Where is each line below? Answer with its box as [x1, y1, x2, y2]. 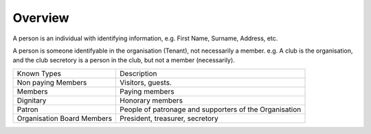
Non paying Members [16, 77, 87, 87]
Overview [12, 10, 69, 25]
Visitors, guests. [120, 77, 172, 87]
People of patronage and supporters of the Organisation [120, 105, 302, 114]
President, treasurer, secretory [120, 113, 219, 123]
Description [120, 68, 157, 78]
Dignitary [16, 96, 47, 105]
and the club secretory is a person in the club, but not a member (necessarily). [12, 56, 235, 64]
